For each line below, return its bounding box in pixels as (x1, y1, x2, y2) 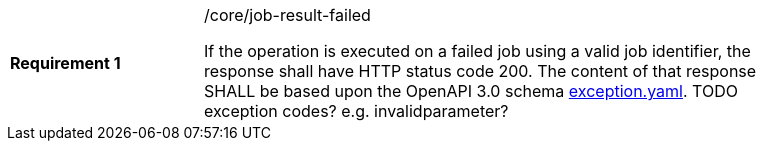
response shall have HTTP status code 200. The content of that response (204, 61, 757, 81)
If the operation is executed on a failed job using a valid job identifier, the (204, 41, 751, 61)
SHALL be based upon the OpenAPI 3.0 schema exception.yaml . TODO (204, 81, 738, 101)
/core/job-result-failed (204, 5, 371, 25)
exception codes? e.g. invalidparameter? (204, 101, 509, 121)
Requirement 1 (10, 53, 121, 73)
